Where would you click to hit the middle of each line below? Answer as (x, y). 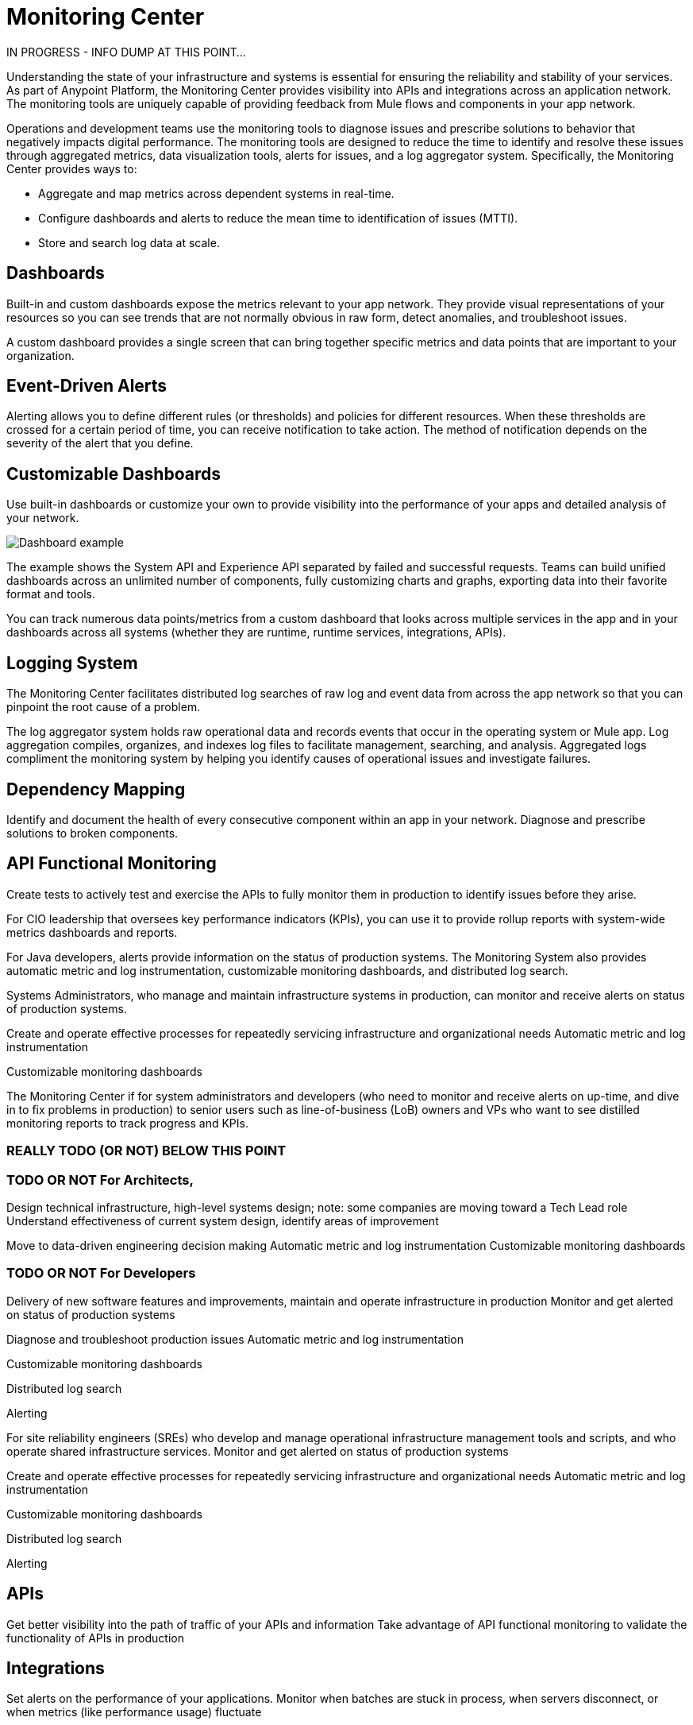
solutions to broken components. (92, 833)
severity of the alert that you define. (100, 443)
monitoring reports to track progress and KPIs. (127, 1123)
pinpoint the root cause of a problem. (104, 707)
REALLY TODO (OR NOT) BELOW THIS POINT (146, 1151)
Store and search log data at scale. (129, 242)
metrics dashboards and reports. (92, 932)
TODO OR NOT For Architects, (100, 1180)
